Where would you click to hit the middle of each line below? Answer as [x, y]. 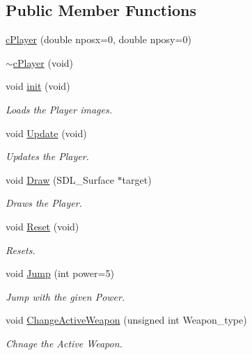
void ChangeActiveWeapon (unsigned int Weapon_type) [126, 320]
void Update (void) [46, 133]
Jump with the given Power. [65, 296]
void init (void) [38, 86]
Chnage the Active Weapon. [64, 343]
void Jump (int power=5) [60, 273]
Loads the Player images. [59, 109]
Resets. [21, 250]
